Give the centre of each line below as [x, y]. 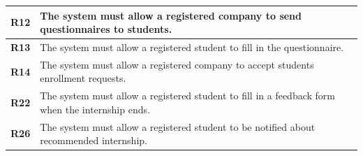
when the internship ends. [95, 109]
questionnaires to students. [106, 29]
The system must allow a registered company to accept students [177, 64]
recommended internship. [94, 140]
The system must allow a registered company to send [171, 15]
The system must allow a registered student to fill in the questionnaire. [192, 47]
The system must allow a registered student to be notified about [178, 126]
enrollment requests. [83, 78]
